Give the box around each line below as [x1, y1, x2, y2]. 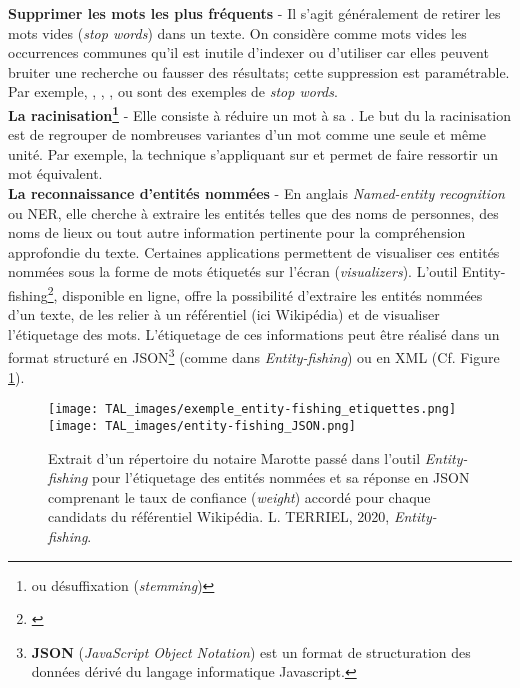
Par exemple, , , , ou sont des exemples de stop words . [8, 81, 338, 102]
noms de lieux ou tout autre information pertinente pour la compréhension [8, 222, 466, 243]
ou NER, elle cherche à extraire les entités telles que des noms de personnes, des [8, 202, 499, 223]
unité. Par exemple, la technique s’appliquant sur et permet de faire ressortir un [8, 143, 499, 164]
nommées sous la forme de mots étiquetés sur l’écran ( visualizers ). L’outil [8, 261, 458, 282]
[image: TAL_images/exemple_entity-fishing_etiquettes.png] [48, 402, 457, 417]
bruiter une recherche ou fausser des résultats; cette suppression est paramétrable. [8, 61, 510, 82]
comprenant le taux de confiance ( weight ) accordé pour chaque [48, 486, 431, 507]
